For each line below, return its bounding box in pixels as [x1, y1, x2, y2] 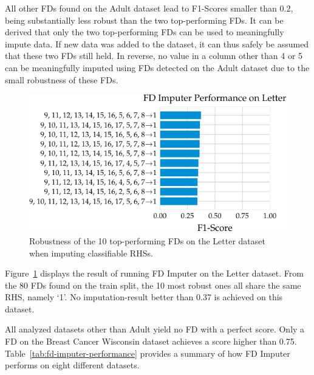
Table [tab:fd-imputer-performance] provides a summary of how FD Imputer [5, 346, 290, 359]
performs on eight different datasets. [5, 359, 140, 371]
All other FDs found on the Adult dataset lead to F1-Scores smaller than [5, 2, 277, 14]
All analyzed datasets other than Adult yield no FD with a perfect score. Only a [5, 323, 305, 335]
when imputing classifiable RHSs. [29, 246, 153, 259]
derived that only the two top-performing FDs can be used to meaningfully [5, 26, 284, 38]
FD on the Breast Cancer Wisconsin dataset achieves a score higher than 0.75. [5, 335, 297, 348]
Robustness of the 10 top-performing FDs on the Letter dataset [29, 234, 265, 247]
